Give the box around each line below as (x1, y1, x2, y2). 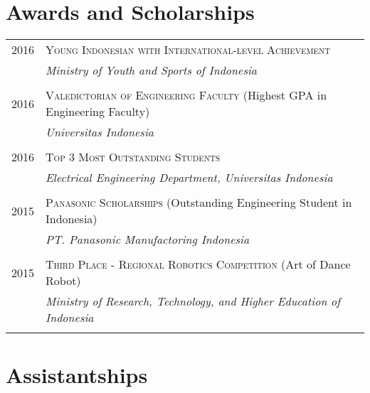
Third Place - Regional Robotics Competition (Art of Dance (46, 256, 351, 273)
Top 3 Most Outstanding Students (46, 149, 221, 166)
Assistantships (6, 360, 148, 389)
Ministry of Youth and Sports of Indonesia (46, 62, 258, 79)
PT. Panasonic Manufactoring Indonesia (46, 231, 250, 248)
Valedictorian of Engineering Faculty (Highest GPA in (46, 87, 327, 104)
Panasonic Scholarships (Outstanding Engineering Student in (46, 194, 352, 211)
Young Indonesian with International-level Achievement (46, 41, 331, 58)
